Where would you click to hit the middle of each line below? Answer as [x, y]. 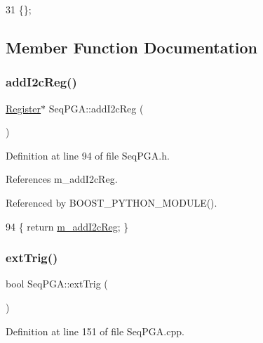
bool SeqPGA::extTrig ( [57, 284]
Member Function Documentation [132, 47]
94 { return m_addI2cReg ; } [67, 226]
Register [23, 108]
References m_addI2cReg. [62, 179]
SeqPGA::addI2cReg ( [96, 108]
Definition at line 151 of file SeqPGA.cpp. [95, 331]
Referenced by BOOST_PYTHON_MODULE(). [112, 202]
